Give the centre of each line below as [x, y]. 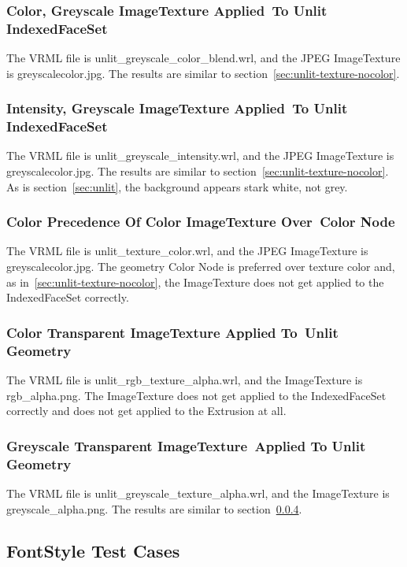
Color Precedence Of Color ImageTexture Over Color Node [201, 222]
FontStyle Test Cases [93, 551]
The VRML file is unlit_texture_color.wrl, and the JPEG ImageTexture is [187, 251]
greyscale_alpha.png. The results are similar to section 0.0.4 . [154, 508]
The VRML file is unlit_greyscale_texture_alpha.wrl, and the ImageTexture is [198, 493]
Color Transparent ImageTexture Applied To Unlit [172, 332]
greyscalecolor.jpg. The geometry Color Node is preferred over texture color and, [201, 267]
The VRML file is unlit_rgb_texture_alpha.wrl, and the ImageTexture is [185, 379]
